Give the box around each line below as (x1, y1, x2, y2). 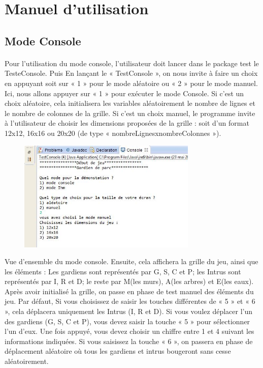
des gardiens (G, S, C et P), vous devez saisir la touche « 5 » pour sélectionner (5, 316, 250, 326)
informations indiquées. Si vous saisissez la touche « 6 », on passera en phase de (5, 335, 253, 346)
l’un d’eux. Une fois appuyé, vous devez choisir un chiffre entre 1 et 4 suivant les (5, 326, 254, 336)
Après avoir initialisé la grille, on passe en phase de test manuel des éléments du (5, 286, 254, 296)
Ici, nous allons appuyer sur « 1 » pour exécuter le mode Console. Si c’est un (5, 88, 244, 98)
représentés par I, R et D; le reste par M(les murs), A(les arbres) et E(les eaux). (5, 276, 254, 287)
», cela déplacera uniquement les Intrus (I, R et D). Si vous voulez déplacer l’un (5, 306, 252, 317)
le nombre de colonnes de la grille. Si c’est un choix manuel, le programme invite (5, 107, 255, 118)
